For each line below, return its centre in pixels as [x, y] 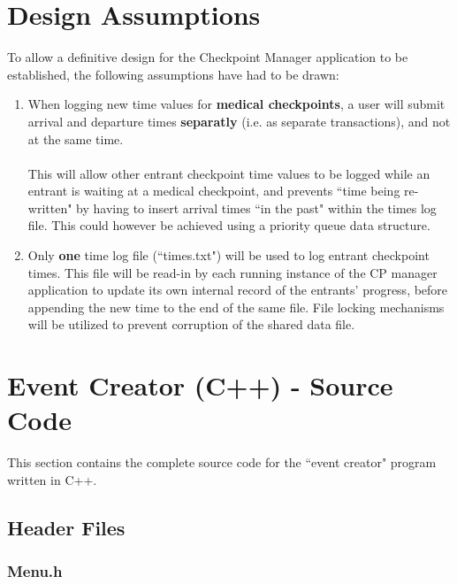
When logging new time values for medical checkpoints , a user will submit [236, 104]
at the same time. [76, 138]
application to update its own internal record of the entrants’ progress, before [238, 290]
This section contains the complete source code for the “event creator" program [222, 462]
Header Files [66, 527]
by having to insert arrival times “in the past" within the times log [256, 207]
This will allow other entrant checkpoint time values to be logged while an [229, 173]
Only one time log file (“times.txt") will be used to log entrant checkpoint [228, 255]
